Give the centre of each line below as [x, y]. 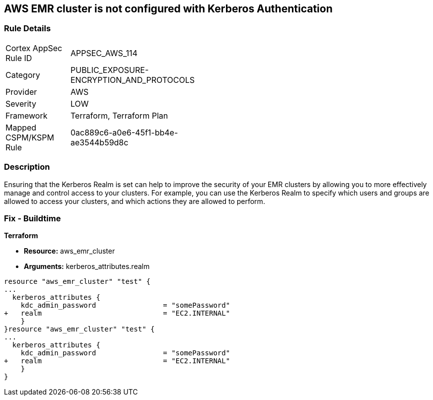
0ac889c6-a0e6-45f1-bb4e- [124, 132]
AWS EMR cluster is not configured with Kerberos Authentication [168, 9]
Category [23, 75]
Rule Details [28, 29]
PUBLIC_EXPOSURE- [110, 70]
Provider [21, 92]
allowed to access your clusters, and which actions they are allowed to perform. [135, 201]
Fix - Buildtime [33, 218]
